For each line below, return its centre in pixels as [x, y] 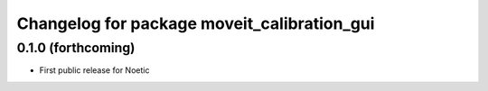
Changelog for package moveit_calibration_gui [196, 23]
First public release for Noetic [94, 70]
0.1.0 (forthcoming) [76, 48]
